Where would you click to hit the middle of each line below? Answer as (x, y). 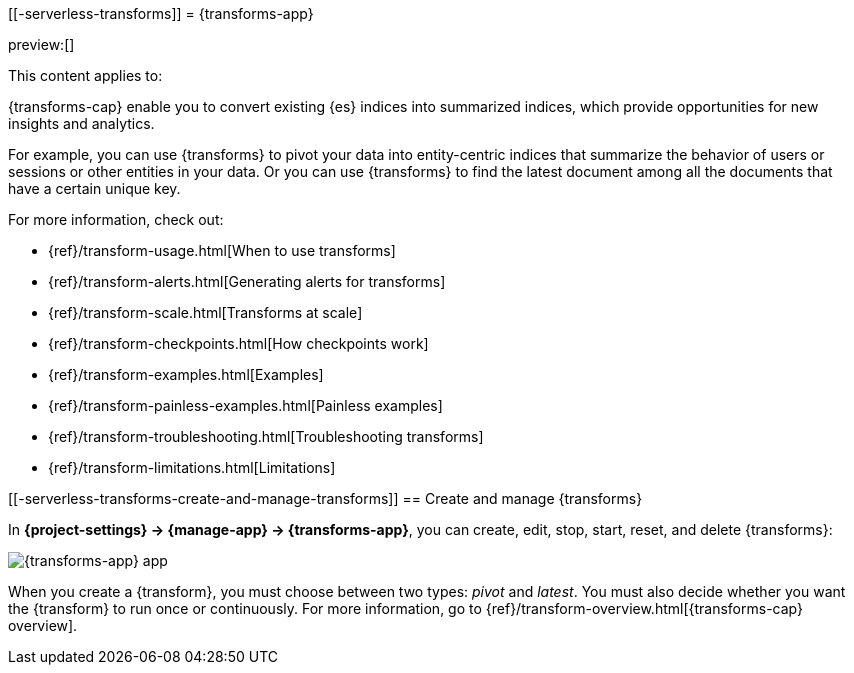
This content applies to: (85, 75)
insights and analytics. (81, 123)
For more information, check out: (116, 219)
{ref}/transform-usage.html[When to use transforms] (222, 250)
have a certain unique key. (94, 188)
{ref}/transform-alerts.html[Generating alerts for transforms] (247, 281)
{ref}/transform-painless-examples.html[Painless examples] (245, 405)
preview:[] (41, 44)
